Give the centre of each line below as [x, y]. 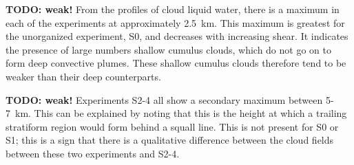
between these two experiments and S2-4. [93, 153]
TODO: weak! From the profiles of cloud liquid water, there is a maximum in [173, 9]
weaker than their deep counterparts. [83, 76]
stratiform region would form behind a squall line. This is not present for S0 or [172, 126]
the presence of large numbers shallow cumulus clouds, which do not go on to [168, 49]
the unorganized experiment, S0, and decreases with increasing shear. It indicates [177, 36]
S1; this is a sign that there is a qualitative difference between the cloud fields [170, 140]
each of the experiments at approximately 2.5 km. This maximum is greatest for [175, 22]
